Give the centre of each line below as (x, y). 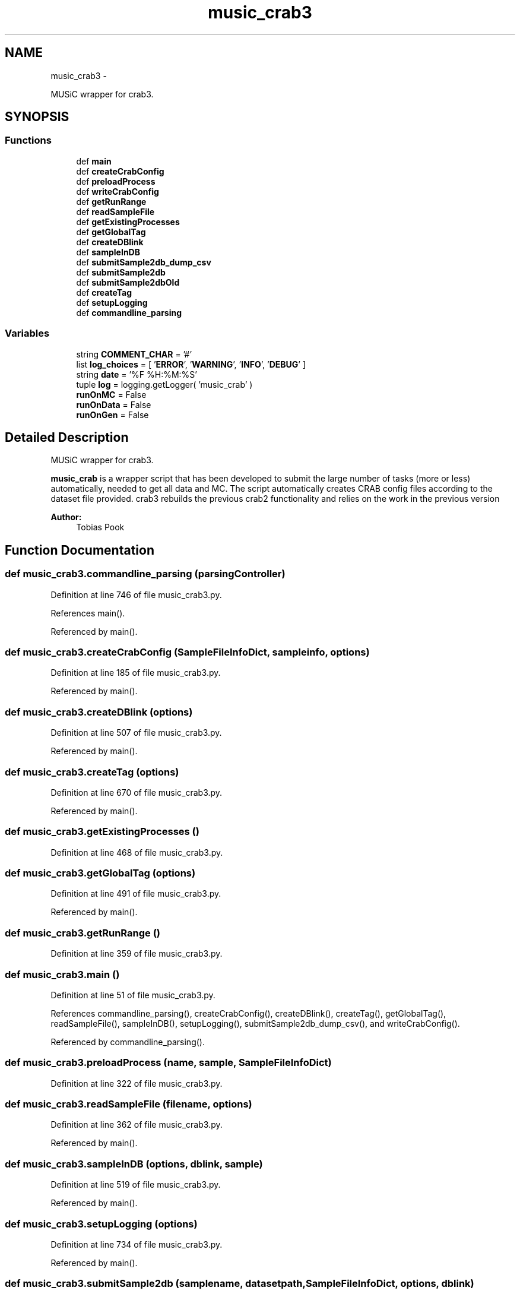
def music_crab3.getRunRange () (83, 933)
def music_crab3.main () (62, 974)
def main (94, 161)
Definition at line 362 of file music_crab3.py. (137, 1125)
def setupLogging (112, 302)
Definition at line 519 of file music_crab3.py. (136, 1185)
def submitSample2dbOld (128, 282)
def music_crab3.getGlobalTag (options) (100, 873)
